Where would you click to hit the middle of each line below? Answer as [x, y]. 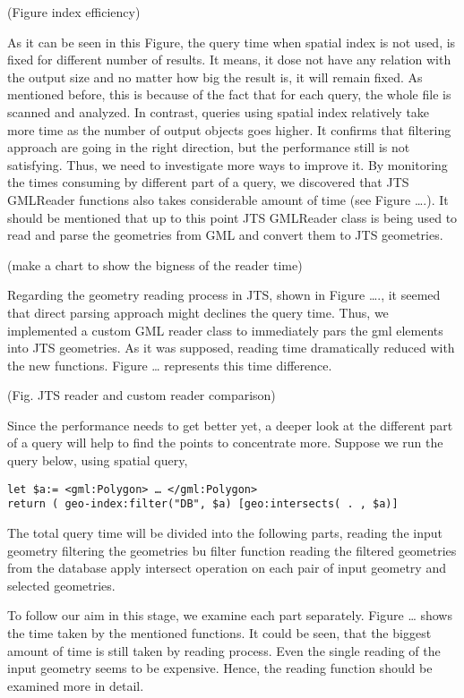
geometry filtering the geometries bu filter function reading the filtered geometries [232, 550]
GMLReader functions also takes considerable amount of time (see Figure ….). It [228, 199]
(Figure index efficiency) [74, 12]
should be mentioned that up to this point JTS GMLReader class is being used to [232, 217]
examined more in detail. [76, 685]
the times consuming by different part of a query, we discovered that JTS [208, 182]
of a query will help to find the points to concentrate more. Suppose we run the [225, 443]
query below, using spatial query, [98, 460]
